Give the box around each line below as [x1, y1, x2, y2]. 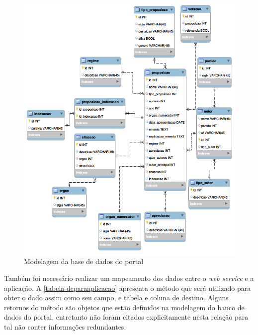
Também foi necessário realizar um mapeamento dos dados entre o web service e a [4, 273, 254, 283]
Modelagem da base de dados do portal [24, 256, 144, 267]
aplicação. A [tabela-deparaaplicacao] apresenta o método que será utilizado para [4, 282, 251, 293]
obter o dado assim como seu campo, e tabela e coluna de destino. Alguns [4, 292, 229, 303]
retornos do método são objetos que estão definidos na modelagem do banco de [4, 302, 245, 312]
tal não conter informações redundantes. [4, 321, 126, 332]
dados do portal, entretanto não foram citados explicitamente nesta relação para [4, 312, 249, 322]
